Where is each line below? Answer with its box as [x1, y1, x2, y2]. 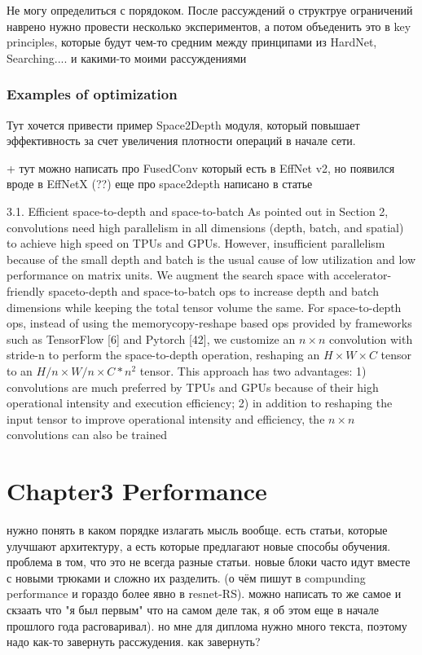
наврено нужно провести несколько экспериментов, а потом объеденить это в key [7, 17, 411, 34]
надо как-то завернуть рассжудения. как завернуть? [7, 633, 261, 650]
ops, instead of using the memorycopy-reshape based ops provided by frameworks [7, 314, 412, 332]
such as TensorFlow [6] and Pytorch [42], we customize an [7, 330, 296, 347]
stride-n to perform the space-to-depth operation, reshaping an [7, 346, 320, 363]
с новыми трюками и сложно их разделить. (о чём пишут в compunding [7, 569, 366, 586]
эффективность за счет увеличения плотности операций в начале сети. [7, 132, 356, 149]
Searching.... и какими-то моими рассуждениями [7, 49, 247, 66]
